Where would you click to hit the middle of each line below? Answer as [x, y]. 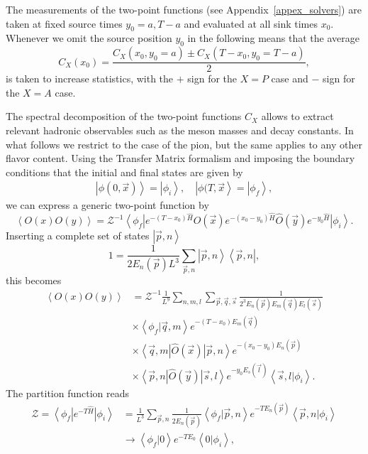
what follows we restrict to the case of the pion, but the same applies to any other [184, 144]
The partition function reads [68, 393]
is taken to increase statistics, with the [90, 79]
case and [290, 79]
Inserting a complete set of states [78, 236]
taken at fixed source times [64, 23]
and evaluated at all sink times [251, 23]
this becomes [34, 280]
